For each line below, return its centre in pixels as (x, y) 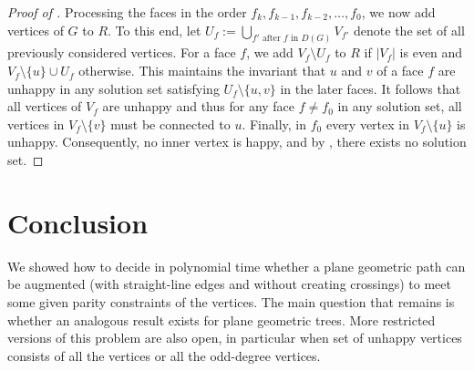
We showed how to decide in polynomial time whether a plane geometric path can (237, 266)
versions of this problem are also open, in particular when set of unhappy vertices (235, 338)
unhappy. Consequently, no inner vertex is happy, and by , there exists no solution (237, 142)
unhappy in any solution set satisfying (113, 88)
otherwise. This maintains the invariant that (202, 71)
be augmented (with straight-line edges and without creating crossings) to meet (229, 284)
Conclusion (78, 222)
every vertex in (367, 124)
